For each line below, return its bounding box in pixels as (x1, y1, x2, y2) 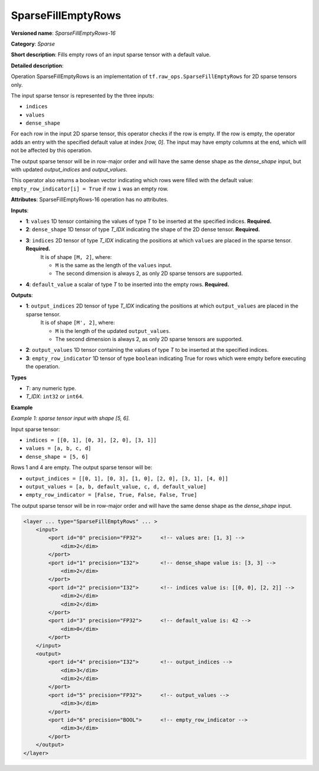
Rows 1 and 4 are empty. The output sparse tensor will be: (11, 464, 153, 471)
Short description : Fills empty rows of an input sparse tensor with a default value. (11, 51, 211, 59)
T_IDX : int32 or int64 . (25, 393, 84, 400)
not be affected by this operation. (11, 147, 93, 154)
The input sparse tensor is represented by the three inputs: (11, 92, 155, 99)
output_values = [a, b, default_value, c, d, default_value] (25, 483, 207, 490)
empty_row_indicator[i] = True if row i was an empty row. (11, 185, 168, 192)
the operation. (25, 363, 60, 370)
